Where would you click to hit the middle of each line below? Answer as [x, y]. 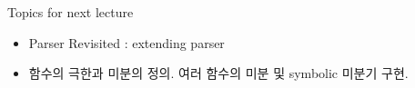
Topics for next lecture [71, 12]
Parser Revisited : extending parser [127, 42]
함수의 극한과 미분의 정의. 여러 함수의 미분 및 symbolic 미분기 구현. [218, 73]
